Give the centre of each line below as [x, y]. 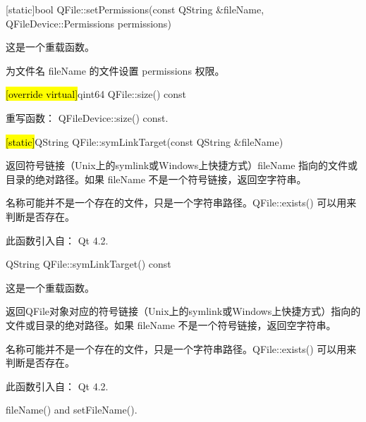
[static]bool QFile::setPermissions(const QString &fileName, [135, 9]
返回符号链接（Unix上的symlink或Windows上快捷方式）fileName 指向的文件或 [182, 165]
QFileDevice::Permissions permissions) [89, 23]
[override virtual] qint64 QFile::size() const [96, 94]
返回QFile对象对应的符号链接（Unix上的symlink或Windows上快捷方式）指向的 [183, 311]
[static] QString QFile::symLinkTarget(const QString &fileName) [145, 141]
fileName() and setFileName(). [72, 410]
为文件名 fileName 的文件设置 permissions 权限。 [115, 70]
